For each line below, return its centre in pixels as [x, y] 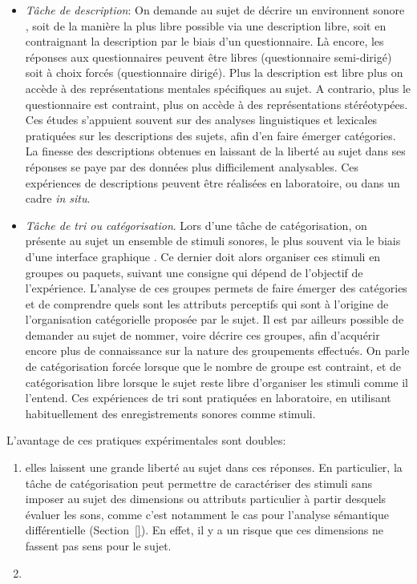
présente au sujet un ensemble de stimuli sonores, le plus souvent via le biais [213, 241]
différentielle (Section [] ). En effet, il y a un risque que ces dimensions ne [204, 530]
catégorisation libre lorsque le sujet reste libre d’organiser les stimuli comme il [217, 382]
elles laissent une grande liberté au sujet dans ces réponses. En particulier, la [214, 467]
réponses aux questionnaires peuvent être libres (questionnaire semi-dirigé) [208, 56]
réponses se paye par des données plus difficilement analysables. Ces [192, 166]
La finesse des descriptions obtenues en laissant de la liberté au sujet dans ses [215, 151]
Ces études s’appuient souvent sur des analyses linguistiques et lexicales [201, 120]
